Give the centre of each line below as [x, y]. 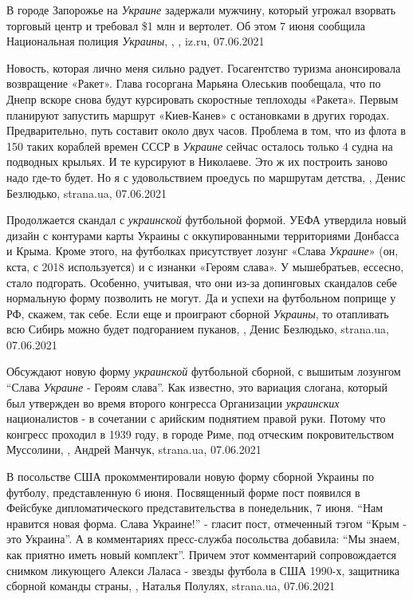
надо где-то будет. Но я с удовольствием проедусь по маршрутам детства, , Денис [206, 177]
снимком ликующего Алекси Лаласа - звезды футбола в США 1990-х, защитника [203, 570]
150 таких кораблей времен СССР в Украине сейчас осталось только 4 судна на [200, 146]
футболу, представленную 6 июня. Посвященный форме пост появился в [183, 492]
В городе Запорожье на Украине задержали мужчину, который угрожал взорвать [201, 10]
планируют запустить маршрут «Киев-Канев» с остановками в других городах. [198, 114]
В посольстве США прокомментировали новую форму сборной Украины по [190, 477]
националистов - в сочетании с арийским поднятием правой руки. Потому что [196, 418]
